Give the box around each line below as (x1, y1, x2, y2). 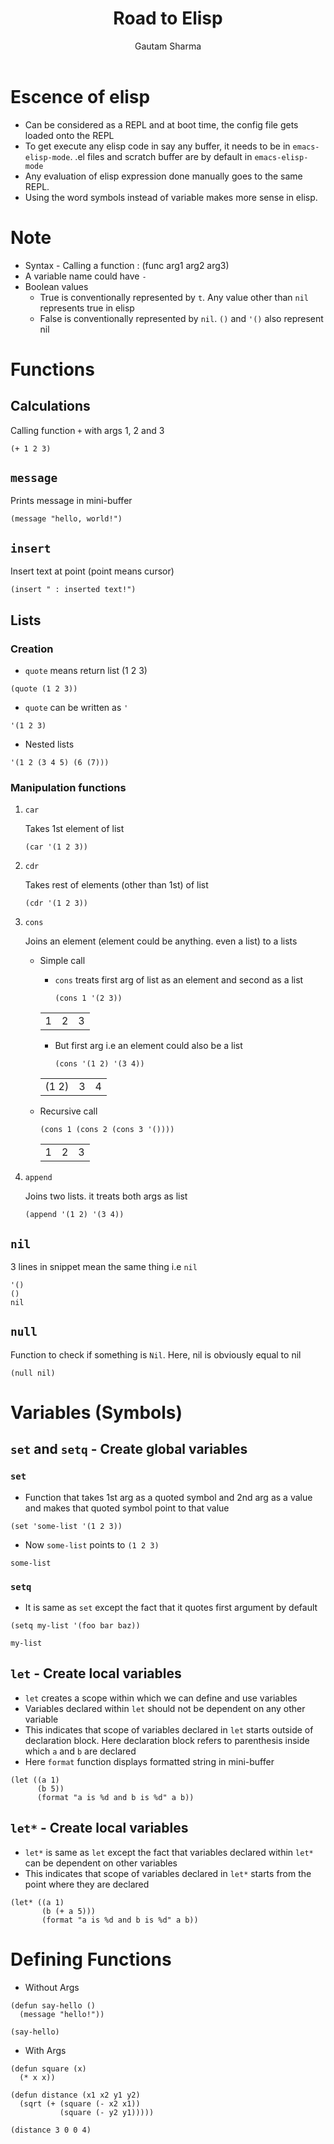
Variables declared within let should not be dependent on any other (24, 1702, 306, 1714)
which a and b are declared (24, 1745, 137, 1757)
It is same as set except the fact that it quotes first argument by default (24, 1602, 318, 1614)
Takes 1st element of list (24, 823, 125, 835)
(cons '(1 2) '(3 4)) (54, 1059, 145, 1069)
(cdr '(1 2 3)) (24, 898, 89, 909)
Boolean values (24, 280, 89, 292)
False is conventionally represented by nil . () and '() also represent (39, 312, 324, 324)
